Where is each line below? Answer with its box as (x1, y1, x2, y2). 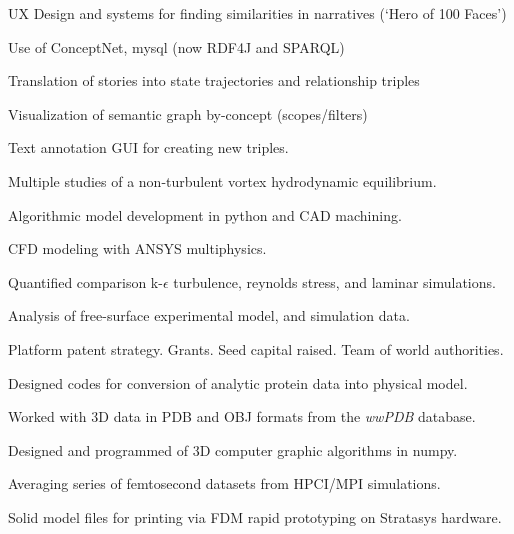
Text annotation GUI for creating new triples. (8, 137, 289, 158)
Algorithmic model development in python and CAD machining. (8, 204, 402, 225)
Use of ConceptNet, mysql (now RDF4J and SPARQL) (8, 36, 345, 57)
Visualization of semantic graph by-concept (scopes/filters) (8, 103, 368, 124)
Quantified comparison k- (8, 271, 163, 292)
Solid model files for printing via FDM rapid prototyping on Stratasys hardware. (8, 506, 502, 527)
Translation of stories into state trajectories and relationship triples (8, 70, 420, 91)
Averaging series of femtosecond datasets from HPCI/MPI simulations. (8, 473, 441, 494)
